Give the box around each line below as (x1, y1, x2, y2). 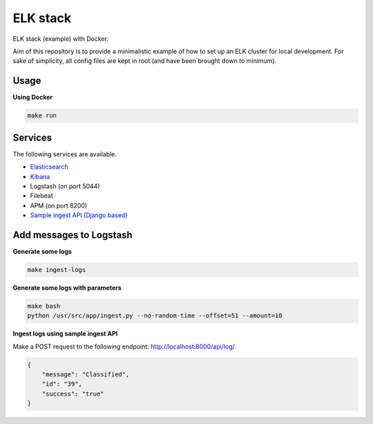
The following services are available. (12, 149, 117, 158)
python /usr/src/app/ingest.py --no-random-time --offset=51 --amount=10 (27, 312, 283, 320)
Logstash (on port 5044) (30, 182, 100, 190)
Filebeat (30, 192, 53, 200)
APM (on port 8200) (30, 201, 88, 210)
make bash (27, 302, 61, 310)
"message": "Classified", (41, 371, 130, 378)
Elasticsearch (30, 163, 68, 171)
